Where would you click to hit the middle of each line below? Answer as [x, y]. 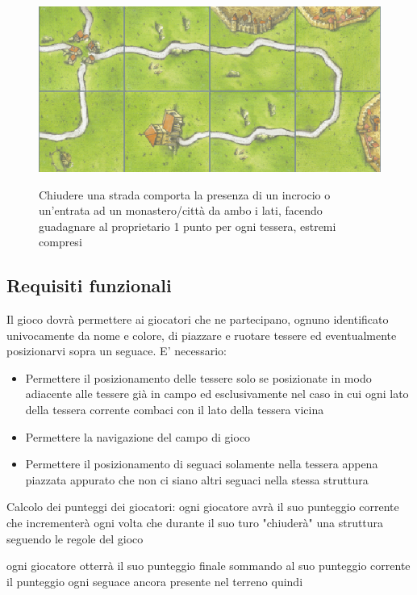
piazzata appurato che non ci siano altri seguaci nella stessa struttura [197, 479]
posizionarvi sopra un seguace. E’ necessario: [117, 351]
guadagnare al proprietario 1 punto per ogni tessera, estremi [188, 226]
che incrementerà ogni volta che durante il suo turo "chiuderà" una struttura [195, 523]
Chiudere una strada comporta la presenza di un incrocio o [185, 194]
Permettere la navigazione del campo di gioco [138, 436]
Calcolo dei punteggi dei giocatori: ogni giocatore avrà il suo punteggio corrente [203, 507]
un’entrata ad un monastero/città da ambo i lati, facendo [181, 210]
